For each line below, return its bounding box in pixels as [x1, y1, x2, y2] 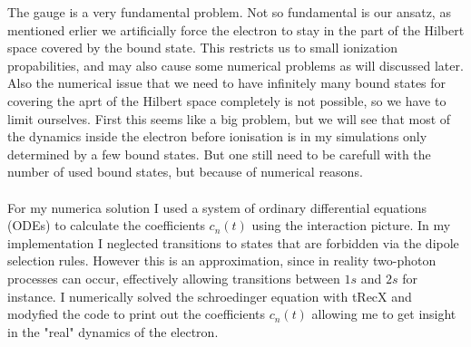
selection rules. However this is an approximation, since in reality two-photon [7, 251, 437, 270]
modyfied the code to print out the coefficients [7, 304, 265, 323]
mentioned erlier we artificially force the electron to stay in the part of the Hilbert [7, 20, 465, 39]
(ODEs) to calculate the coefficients [7, 216, 205, 235]
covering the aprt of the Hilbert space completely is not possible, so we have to [7, 91, 446, 110]
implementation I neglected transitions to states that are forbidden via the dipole [7, 233, 459, 252]
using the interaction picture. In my [251, 216, 451, 235]
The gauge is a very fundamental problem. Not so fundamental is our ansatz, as [7, 3, 451, 21]
